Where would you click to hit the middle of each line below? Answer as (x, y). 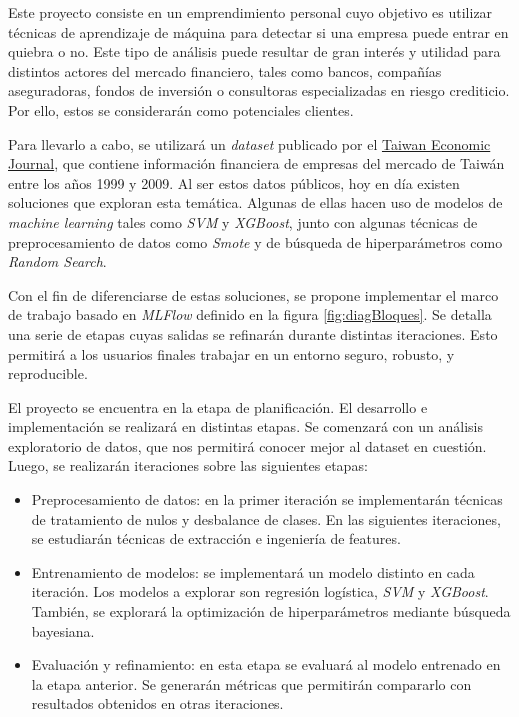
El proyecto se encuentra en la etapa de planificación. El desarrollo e (218, 406)
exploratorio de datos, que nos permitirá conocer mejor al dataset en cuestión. (247, 445)
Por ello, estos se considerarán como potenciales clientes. (181, 109)
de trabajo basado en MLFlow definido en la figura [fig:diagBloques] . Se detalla (250, 314)
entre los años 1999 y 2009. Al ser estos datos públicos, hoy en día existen (234, 182)
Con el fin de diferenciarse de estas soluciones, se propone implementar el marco (253, 294)
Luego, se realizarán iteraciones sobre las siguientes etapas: (188, 465)
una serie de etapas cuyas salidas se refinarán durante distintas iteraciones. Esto (253, 333)
